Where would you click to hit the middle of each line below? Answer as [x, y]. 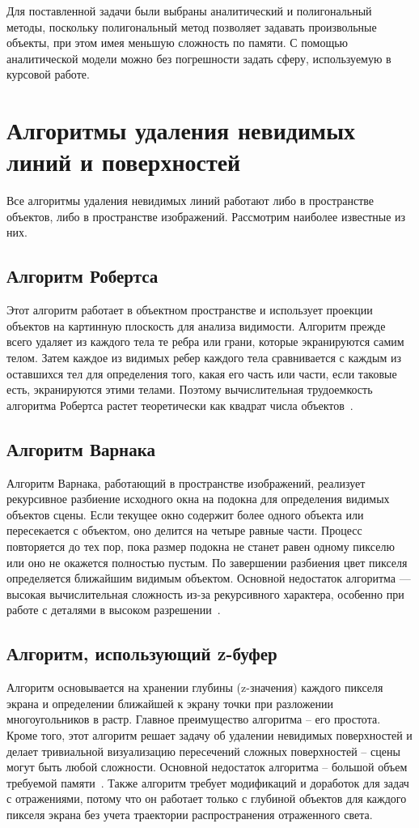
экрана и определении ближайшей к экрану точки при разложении [170, 703]
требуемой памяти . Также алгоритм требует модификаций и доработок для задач [208, 782]
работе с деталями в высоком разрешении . [114, 610]
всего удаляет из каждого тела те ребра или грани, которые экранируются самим [205, 341]
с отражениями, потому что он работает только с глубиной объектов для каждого [207, 798]
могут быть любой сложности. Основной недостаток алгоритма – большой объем [207, 767]
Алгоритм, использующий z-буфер [142, 653]
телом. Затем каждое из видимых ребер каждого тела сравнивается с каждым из [204, 358]
